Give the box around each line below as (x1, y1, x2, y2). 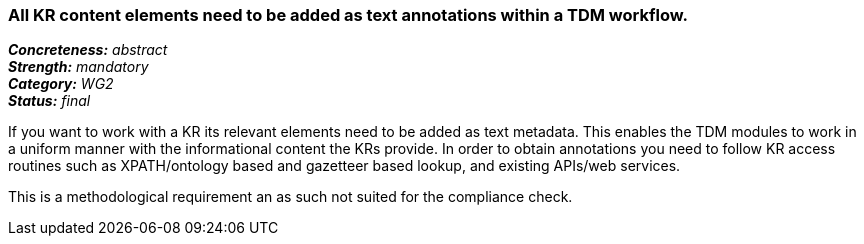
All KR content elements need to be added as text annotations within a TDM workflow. (8, 5, 688, 25)
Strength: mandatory (8, 58, 149, 76)
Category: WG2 (8, 75, 114, 93)
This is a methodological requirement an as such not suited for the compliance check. (8, 188, 573, 206)
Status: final (8, 92, 91, 110)
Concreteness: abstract (8, 41, 168, 59)
